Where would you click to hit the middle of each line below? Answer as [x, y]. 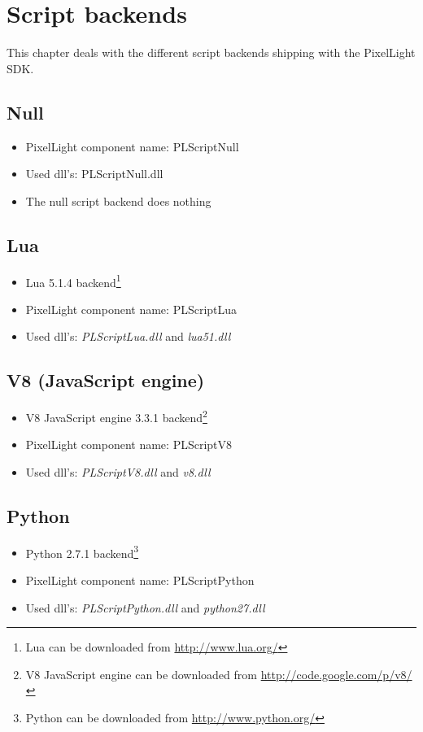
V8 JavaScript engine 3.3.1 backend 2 [116, 416]
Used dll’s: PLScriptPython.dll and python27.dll [145, 607]
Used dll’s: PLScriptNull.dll [94, 174]
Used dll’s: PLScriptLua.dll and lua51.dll [128, 336]
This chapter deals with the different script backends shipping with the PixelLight [211, 52]
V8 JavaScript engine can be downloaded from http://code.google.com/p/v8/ [219, 674]
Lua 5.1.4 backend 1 [73, 281]
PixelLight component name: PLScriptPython [140, 580]
